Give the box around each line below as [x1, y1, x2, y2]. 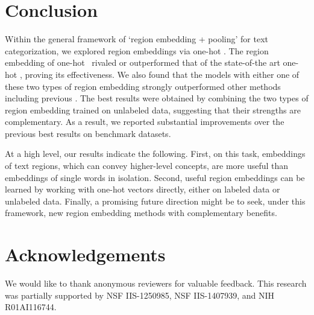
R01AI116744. [5, 301, 57, 313]
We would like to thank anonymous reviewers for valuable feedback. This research [5, 277, 307, 290]
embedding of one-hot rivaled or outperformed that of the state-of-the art [5, 56, 280, 69]
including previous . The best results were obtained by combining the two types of [5, 92, 309, 104]
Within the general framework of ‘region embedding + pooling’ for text [5, 33, 268, 45]
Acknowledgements [5, 242, 166, 267]
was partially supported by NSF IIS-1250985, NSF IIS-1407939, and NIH [5, 288, 275, 301]
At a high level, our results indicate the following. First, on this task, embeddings [5, 147, 306, 160]
